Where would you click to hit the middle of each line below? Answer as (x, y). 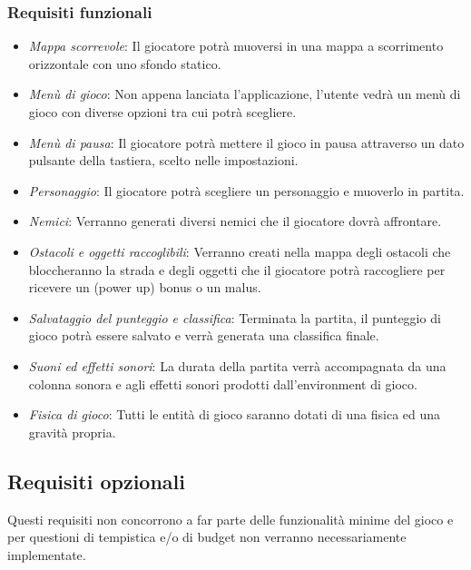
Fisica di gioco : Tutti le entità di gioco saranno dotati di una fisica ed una (235, 414)
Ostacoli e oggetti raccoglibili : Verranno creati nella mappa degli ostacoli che (240, 251)
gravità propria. (72, 432)
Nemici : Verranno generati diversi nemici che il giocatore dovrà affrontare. (235, 221)
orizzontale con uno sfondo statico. (125, 63)
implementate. (47, 554)
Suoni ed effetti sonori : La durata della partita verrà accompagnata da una (237, 365)
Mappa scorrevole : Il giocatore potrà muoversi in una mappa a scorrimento (236, 46)
